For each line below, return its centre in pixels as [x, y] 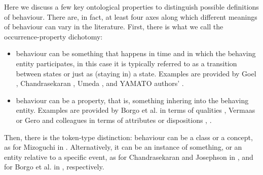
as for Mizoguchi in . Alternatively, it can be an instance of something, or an [123, 147]
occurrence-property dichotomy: [53, 36]
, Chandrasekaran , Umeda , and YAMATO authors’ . [100, 83]
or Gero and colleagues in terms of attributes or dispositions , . [114, 120]
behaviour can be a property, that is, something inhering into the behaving [132, 100]
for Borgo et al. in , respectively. [54, 167]
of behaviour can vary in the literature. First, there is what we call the [114, 27]
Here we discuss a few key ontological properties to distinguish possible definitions [131, 7]
